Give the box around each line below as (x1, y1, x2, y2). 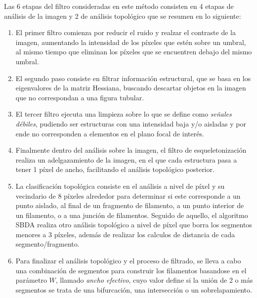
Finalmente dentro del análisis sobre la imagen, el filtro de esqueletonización (15, 145, 247, 155)
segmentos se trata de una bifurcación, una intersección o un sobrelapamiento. (15, 284, 252, 295)
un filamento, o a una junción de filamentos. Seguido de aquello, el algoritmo (15, 210, 248, 220)
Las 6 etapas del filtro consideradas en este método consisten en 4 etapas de (4, 1, 234, 11)
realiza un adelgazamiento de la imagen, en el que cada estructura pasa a (15, 154, 237, 165)
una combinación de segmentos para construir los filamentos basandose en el (15, 265, 247, 275)
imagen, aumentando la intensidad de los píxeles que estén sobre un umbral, (15, 37, 246, 47)
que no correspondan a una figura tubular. (15, 92, 144, 102)
